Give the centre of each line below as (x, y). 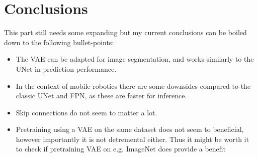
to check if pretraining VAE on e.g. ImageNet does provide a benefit (121, 149)
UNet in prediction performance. (66, 68)
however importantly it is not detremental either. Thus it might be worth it (132, 139)
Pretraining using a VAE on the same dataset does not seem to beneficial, (130, 129)
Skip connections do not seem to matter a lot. (87, 112)
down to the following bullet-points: (59, 42)
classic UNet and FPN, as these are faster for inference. (101, 96)
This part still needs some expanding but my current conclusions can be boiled (125, 32)
